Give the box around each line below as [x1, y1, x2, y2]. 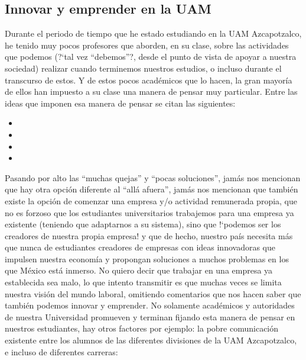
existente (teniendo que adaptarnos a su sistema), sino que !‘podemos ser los [5, 218, 281, 230]
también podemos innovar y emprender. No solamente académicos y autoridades [5, 299, 295, 311]
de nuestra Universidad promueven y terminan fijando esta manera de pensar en [5, 310, 295, 323]
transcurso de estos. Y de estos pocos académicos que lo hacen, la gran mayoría [5, 73, 292, 86]
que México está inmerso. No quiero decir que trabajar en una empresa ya [5, 264, 273, 277]
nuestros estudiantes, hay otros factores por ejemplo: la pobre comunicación [5, 322, 279, 335]
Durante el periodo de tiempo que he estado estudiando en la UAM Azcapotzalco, [5, 27, 302, 40]
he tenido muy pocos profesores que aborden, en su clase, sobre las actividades [5, 38, 289, 51]
